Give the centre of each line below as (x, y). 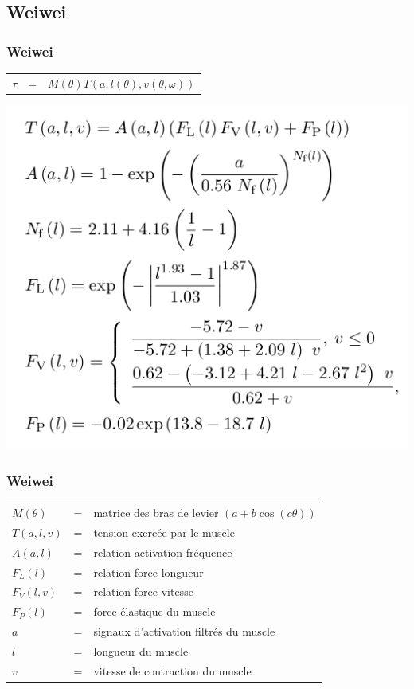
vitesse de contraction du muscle (172, 670)
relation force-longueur (148, 572)
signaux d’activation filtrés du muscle (184, 631)
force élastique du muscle (154, 611)
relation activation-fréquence (163, 552)
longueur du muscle (141, 650)
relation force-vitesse (143, 591)
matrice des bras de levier (156, 512)
